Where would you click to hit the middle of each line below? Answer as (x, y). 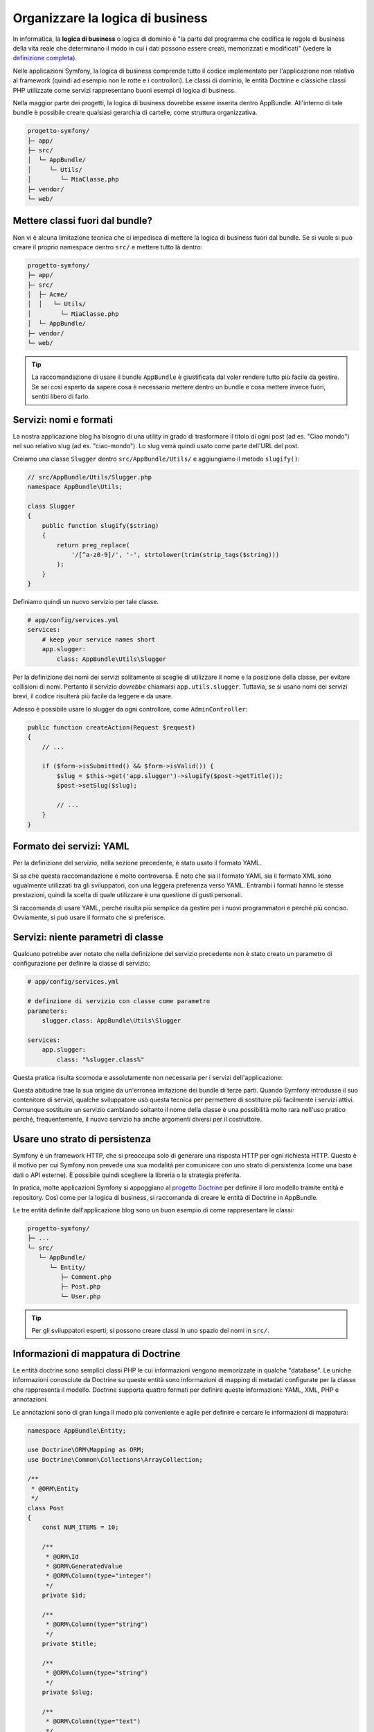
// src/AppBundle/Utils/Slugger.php (90, 477)
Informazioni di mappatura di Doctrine (97, 1353)
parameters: (48, 1011)
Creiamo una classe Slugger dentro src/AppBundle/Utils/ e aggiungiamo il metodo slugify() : (157, 459)
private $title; (69, 1644)
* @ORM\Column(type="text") (93, 1721)
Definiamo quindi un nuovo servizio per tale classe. (86, 602)
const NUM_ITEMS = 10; (80, 1527)
